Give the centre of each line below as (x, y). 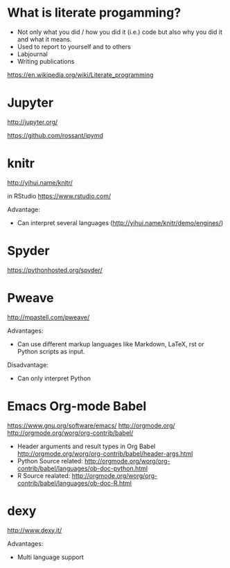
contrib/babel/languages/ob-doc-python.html (82, 468)
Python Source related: (50, 461)
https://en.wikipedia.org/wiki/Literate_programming (80, 75)
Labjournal (33, 54)
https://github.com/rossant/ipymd (55, 135)
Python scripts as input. (51, 351)
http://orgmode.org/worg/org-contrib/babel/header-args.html (105, 453)
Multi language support (51, 557)
